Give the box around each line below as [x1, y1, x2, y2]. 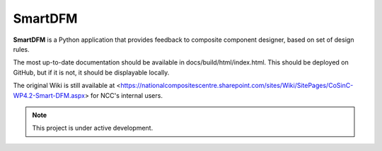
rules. [13, 45, 30, 53]
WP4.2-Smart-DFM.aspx [13, 91, 85, 99]
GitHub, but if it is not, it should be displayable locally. [13, 68, 170, 77]
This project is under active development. [32, 124, 154, 133]
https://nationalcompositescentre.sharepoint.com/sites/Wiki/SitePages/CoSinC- [120, 82, 354, 90]
